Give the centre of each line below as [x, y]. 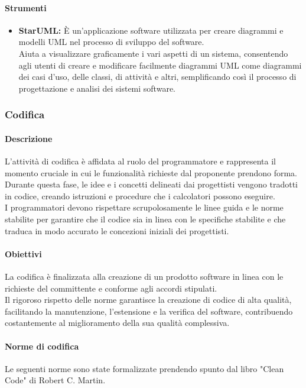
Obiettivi [23, 253]
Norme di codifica [42, 346]
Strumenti [26, 7]
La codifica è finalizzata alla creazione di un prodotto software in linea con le [144, 276]
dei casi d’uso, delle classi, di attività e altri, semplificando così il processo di [157, 77]
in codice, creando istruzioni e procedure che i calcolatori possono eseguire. [140, 195]
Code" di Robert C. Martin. [55, 380]
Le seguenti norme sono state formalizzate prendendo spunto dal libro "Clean [144, 368]
